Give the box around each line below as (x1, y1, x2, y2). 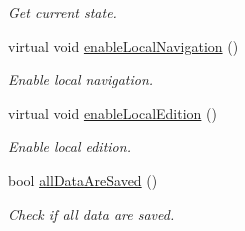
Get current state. (8, 2, 117, 22)
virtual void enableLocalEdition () (8, 102, 217, 123)
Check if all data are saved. (8, 203, 175, 224)
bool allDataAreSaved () (8, 169, 158, 190)
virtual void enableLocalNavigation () (8, 35, 239, 56)
